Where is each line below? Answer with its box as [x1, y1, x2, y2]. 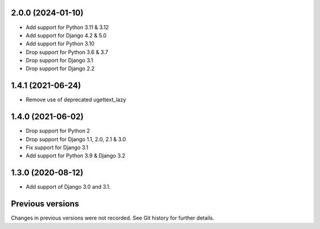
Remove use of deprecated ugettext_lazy [25, 96, 127, 103]
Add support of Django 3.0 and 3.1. [25, 183, 111, 190]
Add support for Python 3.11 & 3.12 [25, 24, 109, 31]
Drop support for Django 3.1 [25, 57, 94, 64]
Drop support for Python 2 [25, 128, 90, 135]
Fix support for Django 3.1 [25, 144, 89, 151]
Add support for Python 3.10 [25, 40, 95, 47]
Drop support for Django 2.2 [25, 65, 95, 72]
